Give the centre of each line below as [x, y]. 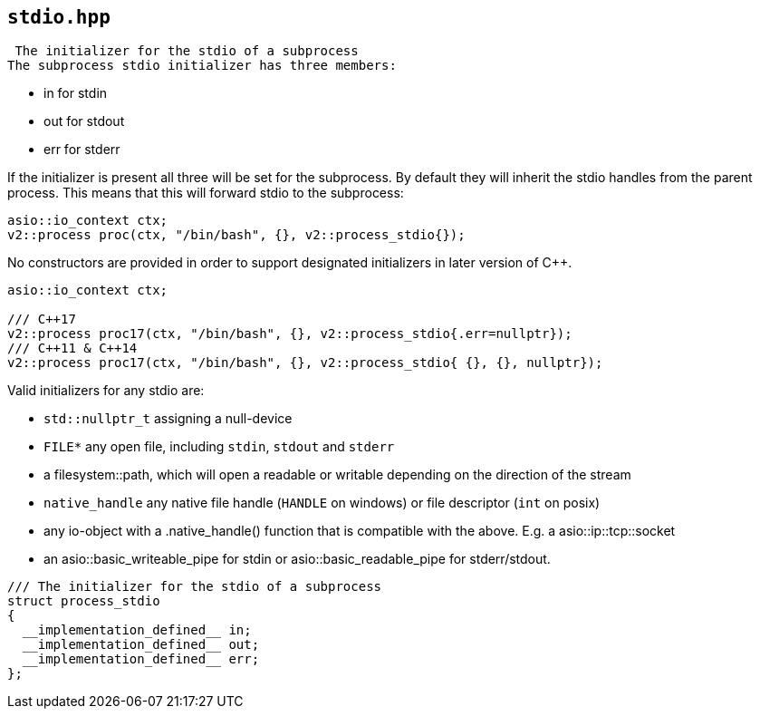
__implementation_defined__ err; [141, 659]
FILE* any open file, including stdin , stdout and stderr [219, 447]
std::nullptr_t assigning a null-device [168, 419]
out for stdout [84, 121]
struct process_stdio [84, 601]
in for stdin [76, 93]
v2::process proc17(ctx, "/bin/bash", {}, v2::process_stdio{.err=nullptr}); [290, 334]
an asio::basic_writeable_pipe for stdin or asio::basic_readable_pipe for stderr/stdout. [297, 559]
